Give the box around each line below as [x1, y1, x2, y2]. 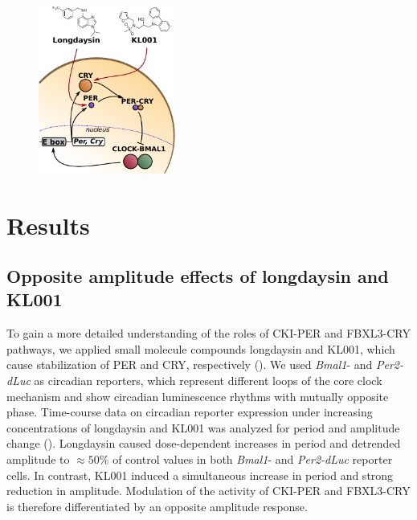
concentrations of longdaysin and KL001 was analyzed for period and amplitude [6, 419, 400, 436]
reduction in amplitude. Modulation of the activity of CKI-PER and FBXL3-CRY [6, 482, 411, 499]
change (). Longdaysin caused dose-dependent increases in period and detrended [6, 435, 401, 452]
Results [6, 208, 90, 241]
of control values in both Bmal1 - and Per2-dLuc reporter [112, 451, 393, 468]
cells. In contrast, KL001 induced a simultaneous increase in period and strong [6, 466, 394, 483]
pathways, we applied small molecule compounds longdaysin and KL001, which [6, 340, 395, 357]
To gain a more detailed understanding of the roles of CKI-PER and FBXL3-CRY [6, 325, 411, 342]
